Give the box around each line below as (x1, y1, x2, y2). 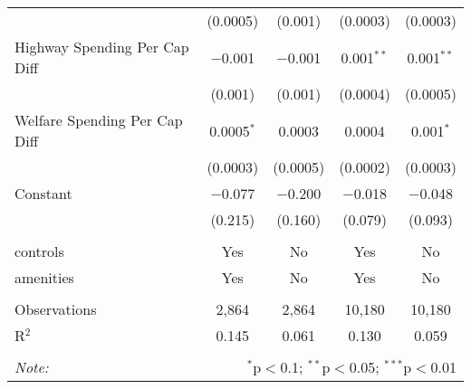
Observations (14, 299, 97, 319)
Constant (14, 183, 72, 204)
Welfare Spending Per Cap (14, 109, 183, 130)
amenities (14, 267, 74, 288)
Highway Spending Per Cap (14, 36, 189, 57)
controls (14, 241, 64, 261)
